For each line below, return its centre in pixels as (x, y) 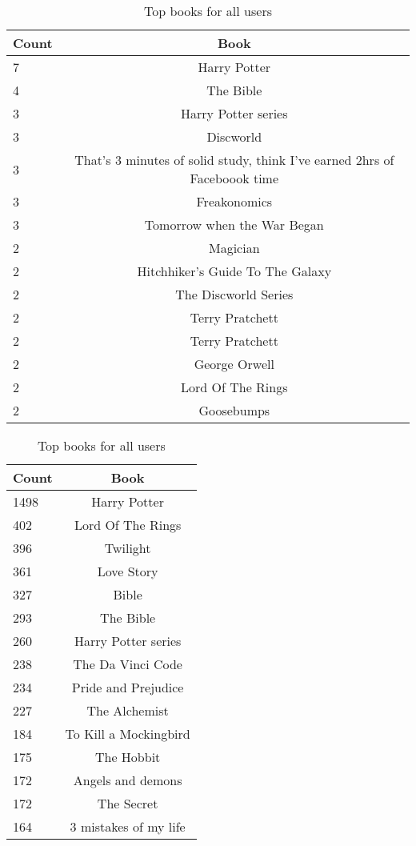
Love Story (128, 571)
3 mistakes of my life (128, 826)
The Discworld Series (234, 294)
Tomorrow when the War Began (234, 225)
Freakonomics (234, 201)
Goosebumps (234, 410)
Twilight (128, 548)
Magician (234, 248)
